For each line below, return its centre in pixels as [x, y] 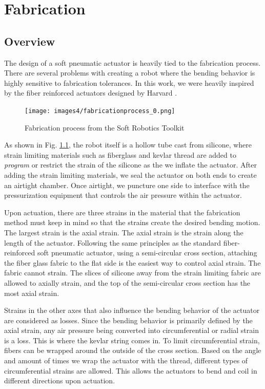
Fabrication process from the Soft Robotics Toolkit [105, 127]
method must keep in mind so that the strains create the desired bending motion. [132, 222]
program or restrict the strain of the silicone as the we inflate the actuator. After [130, 165]
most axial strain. [32, 293]
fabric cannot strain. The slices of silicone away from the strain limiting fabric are [132, 273]
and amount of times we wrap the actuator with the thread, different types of [126, 360]
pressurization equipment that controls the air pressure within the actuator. [123, 195]
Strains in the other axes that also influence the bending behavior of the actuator [132, 310]
